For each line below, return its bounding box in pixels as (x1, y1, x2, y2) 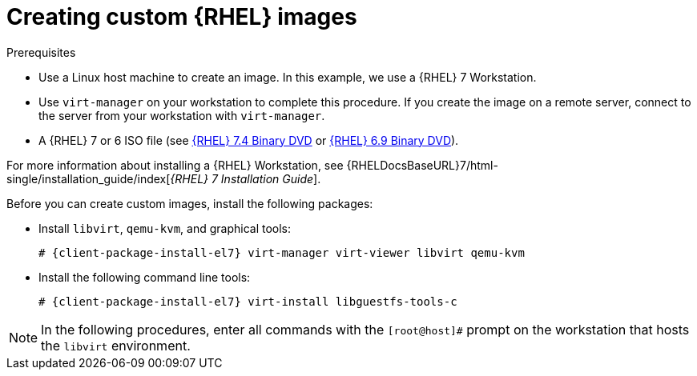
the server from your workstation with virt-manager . (38, 108, 325, 122)
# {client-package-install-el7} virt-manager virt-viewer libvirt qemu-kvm (38, 246, 525, 259)
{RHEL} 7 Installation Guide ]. (170, 171, 321, 186)
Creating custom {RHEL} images (6, 3, 357, 30)
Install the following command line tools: (38, 270, 251, 284)
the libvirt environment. (41, 337, 191, 354)
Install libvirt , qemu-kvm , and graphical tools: (38, 221, 292, 235)
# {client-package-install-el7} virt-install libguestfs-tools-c (38, 294, 457, 308)
